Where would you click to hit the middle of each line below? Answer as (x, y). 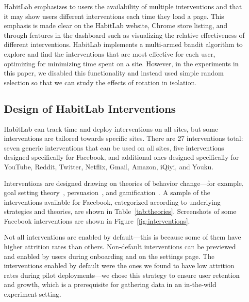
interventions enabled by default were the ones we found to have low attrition (119, 265)
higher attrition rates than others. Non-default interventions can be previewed (120, 247)
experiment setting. (33, 294)
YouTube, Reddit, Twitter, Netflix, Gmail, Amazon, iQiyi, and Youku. (109, 166)
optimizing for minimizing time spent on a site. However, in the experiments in (121, 63)
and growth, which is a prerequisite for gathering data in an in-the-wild (110, 284)
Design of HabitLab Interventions (90, 108)
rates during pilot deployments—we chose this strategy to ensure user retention (122, 275)
